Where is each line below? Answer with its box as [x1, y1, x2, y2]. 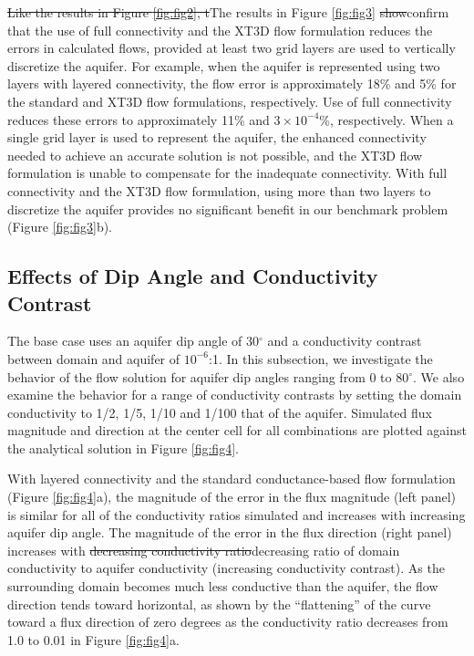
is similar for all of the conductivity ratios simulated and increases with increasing [7, 505, 466, 524]
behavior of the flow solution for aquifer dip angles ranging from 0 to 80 [7, 367, 409, 386]
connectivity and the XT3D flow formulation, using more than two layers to [7, 181, 431, 200]
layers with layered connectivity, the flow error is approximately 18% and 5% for [7, 74, 457, 93]
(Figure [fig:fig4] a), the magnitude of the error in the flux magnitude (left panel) [7, 487, 456, 506]
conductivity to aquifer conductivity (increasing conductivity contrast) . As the [7, 558, 445, 578]
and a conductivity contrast [267, 331, 422, 350]
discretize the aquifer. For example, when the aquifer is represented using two [7, 56, 440, 75]
